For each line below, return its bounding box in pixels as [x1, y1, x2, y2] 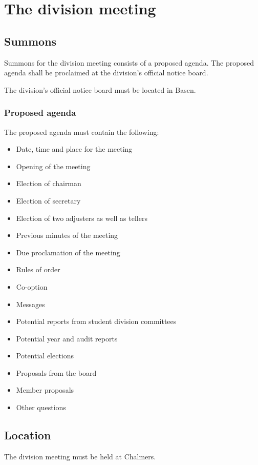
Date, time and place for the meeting [16, 144, 133, 154]
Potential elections [16, 350, 74, 361]
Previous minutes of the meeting [16, 230, 118, 240]
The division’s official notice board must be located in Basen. [4, 84, 196, 95]
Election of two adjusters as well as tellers [16, 212, 147, 223]
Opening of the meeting [16, 160, 91, 171]
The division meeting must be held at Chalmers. [4, 451, 156, 461]
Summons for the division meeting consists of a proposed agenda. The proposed [4, 57, 254, 68]
